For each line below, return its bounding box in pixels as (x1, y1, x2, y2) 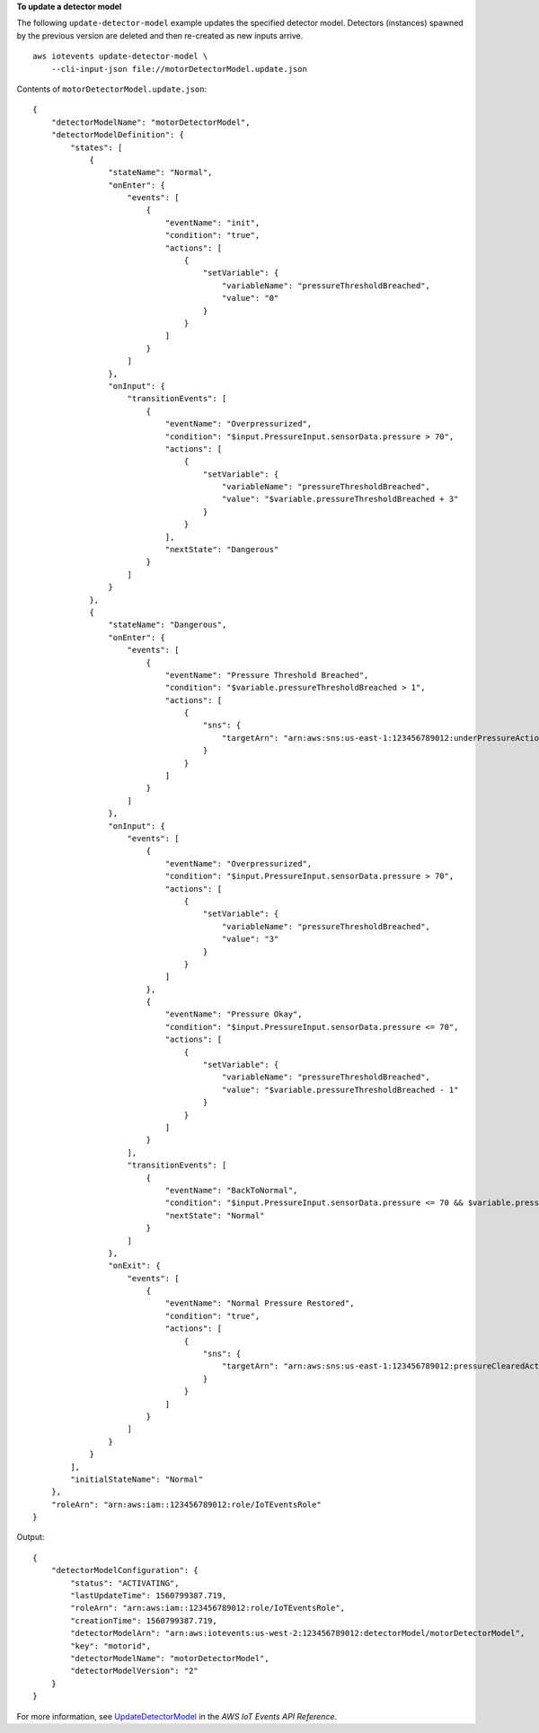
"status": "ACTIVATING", (70, 1578, 180, 1588)
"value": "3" (221, 934, 279, 945)
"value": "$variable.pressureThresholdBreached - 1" (221, 1085, 459, 1095)
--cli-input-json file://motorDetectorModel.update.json (50, 64, 307, 74)
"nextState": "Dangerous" (164, 544, 279, 555)
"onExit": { (108, 1261, 161, 1271)
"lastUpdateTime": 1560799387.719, (70, 1590, 227, 1601)
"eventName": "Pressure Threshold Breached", (164, 670, 369, 680)
